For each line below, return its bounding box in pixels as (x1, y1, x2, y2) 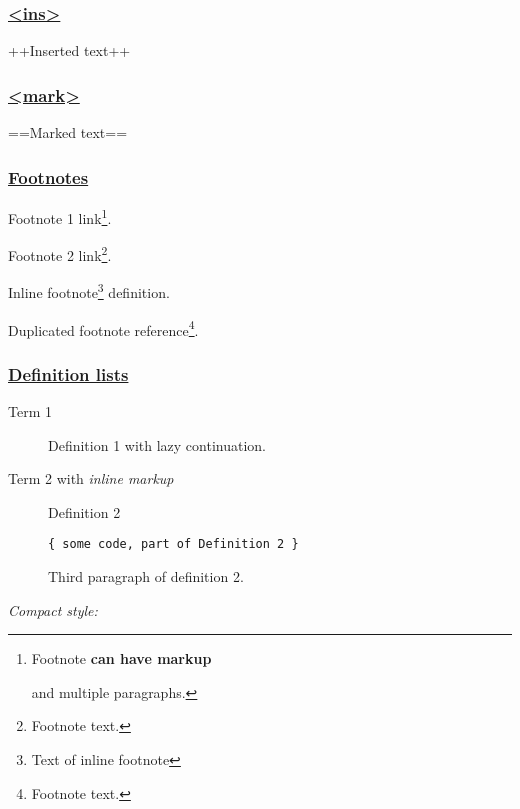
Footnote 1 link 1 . (8, 204, 112, 228)
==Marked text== (8, 122, 128, 143)
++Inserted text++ (8, 40, 131, 61)
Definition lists (8, 361, 129, 386)
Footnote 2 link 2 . (8, 242, 112, 265)
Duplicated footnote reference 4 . (8, 316, 199, 340)
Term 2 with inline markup (8, 468, 174, 489)
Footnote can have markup (31, 648, 212, 669)
